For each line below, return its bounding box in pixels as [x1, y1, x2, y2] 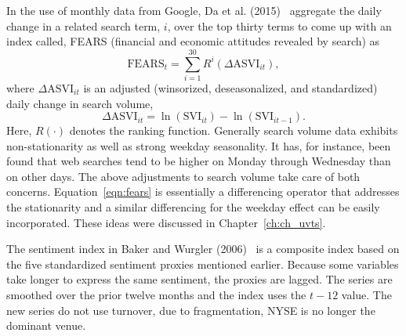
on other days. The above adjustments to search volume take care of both [6, 168, 361, 184]
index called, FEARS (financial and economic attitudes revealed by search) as [6, 33, 380, 49]
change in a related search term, [6, 17, 161, 34]
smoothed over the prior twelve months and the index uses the [6, 287, 306, 303]
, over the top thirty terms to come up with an [167, 17, 392, 34]
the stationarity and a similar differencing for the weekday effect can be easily [6, 199, 380, 215]
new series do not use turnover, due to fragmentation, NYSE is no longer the [6, 302, 375, 318]
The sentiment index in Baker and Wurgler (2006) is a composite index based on [6, 240, 400, 257]
